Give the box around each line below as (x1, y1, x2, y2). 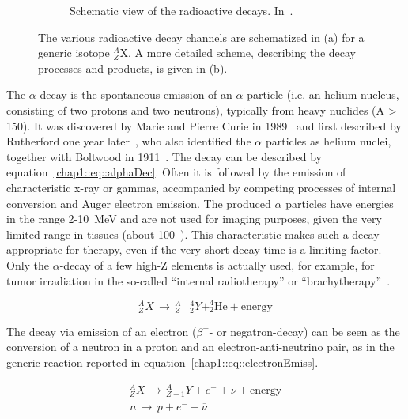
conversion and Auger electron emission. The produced (6, 194, 271, 211)
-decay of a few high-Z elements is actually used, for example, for (59, 256, 375, 273)
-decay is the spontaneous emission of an (36, 86, 232, 103)
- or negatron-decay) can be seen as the (209, 323, 400, 339)
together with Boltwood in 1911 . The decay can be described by (6, 148, 322, 164)
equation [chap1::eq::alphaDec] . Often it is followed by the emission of (6, 164, 346, 180)
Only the (6, 256, 50, 273)
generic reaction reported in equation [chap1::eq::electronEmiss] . (6, 353, 319, 370)
